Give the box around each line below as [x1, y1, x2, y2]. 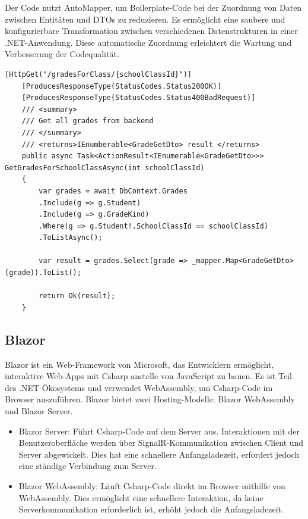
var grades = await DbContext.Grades [39, 186, 188, 195]
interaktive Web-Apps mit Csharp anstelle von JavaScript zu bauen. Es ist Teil [5, 370, 292, 382]
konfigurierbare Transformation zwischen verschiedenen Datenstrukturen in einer [5, 24, 299, 37]
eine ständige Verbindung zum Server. [18, 459, 157, 472]
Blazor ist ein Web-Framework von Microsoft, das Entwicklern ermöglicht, [5, 358, 274, 370]
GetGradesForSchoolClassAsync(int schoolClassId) [5, 163, 205, 172]
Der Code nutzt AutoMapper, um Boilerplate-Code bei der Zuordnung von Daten [5, 1, 302, 13]
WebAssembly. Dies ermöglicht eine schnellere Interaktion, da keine [18, 491, 263, 504]
